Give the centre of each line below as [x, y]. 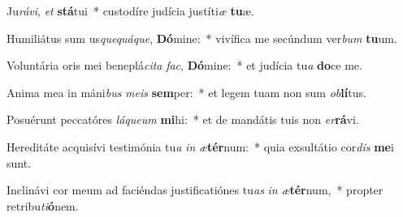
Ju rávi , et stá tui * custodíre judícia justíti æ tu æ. [130, 11]
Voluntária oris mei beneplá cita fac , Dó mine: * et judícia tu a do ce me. [184, 65]
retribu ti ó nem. [43, 205]
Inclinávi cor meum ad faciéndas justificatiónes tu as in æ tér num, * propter [195, 190]
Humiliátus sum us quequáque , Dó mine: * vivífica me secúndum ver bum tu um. [202, 38]
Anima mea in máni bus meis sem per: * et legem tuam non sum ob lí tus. [186, 92]
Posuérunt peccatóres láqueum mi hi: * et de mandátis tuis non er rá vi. [183, 119]
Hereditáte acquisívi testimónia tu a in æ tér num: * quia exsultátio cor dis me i [200, 146]
